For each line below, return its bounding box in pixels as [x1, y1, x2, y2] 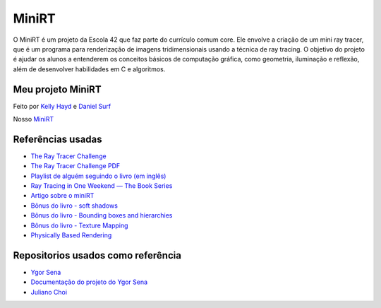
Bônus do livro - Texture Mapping [30, 221, 128, 230]
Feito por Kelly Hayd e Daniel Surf [13, 102, 111, 110]
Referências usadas [13, 133, 102, 145]
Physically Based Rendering [30, 231, 112, 239]
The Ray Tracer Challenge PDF [30, 162, 121, 170]
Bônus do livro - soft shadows [30, 201, 118, 210]
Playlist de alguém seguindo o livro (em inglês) [30, 172, 167, 180]
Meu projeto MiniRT [13, 83, 102, 95]
